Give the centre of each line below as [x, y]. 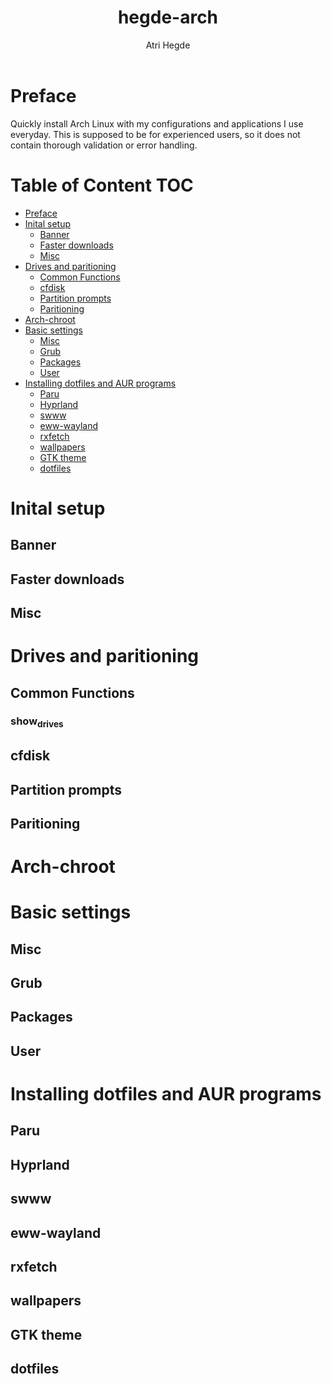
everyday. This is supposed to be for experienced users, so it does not [155, 134]
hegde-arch [168, 17]
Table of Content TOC [102, 185]
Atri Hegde [168, 45]
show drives [37, 722]
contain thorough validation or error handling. [104, 145]
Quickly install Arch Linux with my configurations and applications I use [157, 123]
